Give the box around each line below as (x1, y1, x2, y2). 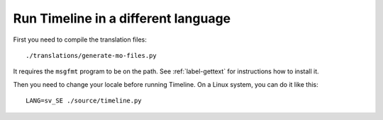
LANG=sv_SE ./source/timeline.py (26, 97, 142, 105)
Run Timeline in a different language (13, 11, 231, 26)
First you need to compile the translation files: (13, 35, 147, 44)
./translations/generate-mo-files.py (26, 52, 157, 59)
